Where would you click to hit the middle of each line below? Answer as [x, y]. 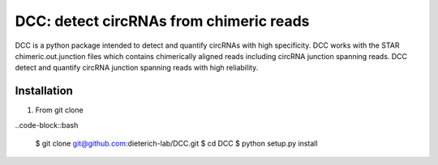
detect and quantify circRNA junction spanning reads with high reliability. [137, 68]
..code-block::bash [47, 125]
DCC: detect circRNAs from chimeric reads [162, 21]
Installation [44, 91]
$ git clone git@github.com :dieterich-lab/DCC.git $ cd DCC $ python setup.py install [176, 144]
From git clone [60, 110]
